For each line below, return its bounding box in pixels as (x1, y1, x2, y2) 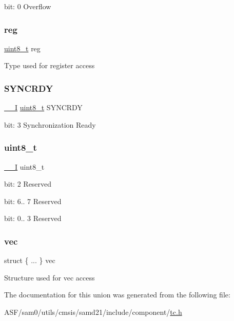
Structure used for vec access (4, 272, 95, 283)
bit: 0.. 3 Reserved (4, 213, 62, 224)
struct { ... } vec (4, 255, 55, 266)
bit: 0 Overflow (4, 1, 51, 11)
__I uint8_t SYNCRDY (4, 102, 83, 113)
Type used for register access (4, 60, 95, 71)
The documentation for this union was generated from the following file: (4, 289, 230, 300)
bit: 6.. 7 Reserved (4, 195, 62, 206)
